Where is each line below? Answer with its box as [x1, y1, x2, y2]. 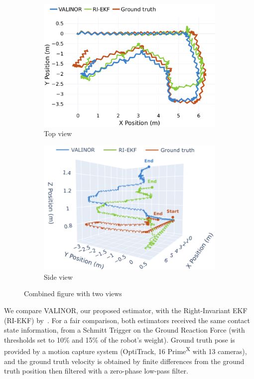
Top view [44, 128, 72, 139]
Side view [44, 271, 73, 282]
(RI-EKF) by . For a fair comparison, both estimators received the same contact [4, 315, 250, 325]
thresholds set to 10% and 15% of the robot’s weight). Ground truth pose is [4, 334, 235, 345]
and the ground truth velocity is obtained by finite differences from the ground [4, 356, 245, 366]
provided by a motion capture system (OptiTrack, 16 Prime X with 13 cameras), [4, 345, 247, 357]
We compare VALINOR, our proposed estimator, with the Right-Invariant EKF [4, 305, 248, 316]
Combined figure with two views [24, 288, 122, 299]
